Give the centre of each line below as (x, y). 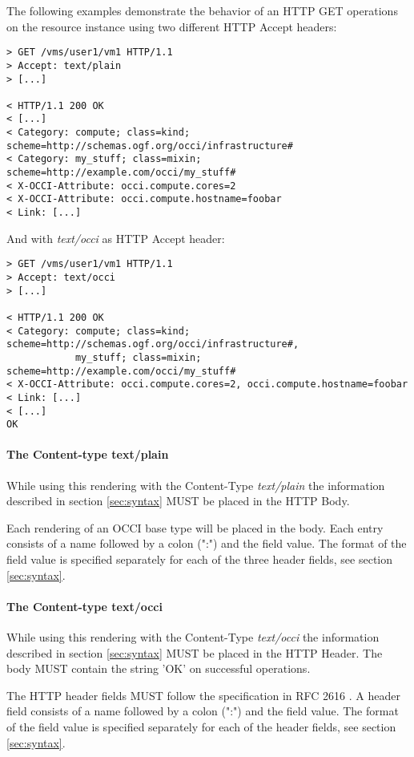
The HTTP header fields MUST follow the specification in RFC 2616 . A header (203, 695)
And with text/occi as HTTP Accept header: (116, 238)
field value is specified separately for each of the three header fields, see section (200, 559)
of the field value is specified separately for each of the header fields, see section (201, 726)
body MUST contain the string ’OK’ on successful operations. (159, 668)
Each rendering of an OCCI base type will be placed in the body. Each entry (195, 527)
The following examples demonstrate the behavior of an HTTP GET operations (202, 10)
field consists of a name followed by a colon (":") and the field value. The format (203, 711)
